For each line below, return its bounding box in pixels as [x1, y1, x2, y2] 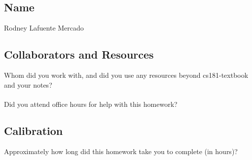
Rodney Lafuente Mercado [4, 23, 84, 33]
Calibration [4, 123, 63, 138]
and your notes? [4, 79, 52, 90]
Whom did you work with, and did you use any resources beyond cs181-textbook [4, 70, 249, 80]
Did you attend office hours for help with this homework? [4, 98, 178, 109]
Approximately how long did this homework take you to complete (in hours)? [4, 146, 238, 156]
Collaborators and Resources [4, 47, 154, 62]
